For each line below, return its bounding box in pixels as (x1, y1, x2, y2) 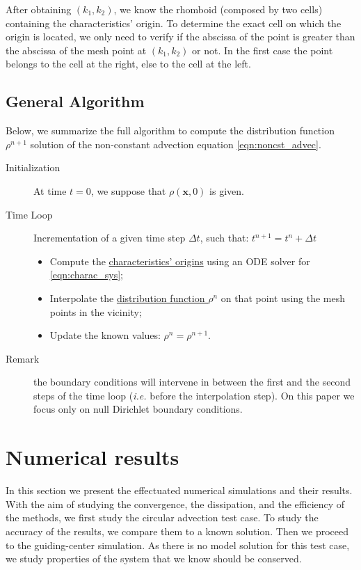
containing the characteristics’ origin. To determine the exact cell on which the (6, 15, 342, 30)
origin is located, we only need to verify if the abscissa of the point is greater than (6, 29, 355, 44)
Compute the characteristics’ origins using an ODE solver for (49, 253, 310, 268)
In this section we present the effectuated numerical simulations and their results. (6, 483, 353, 498)
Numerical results (6, 443, 179, 471)
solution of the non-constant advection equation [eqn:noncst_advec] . (30, 136, 321, 151)
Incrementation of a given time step (33, 230, 186, 245)
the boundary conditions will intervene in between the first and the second (33, 374, 351, 389)
